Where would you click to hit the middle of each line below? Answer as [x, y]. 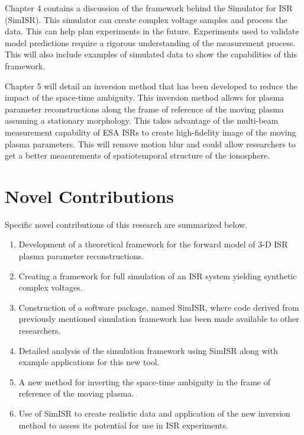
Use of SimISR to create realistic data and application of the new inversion [154, 413]
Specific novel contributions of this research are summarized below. [126, 224]
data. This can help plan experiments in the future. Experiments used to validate [152, 31]
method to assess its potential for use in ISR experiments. [123, 425]
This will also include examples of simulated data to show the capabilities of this [151, 54]
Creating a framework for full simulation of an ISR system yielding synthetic [158, 275]
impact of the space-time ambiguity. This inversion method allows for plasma [145, 97]
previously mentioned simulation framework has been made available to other [159, 319]
